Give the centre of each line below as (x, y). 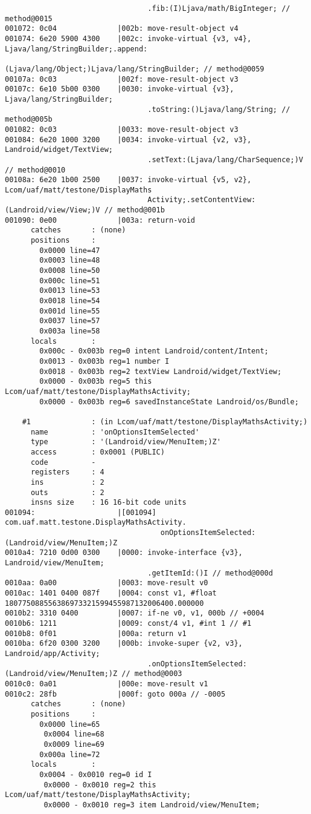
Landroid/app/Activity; (53, 654)
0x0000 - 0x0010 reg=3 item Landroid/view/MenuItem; (152, 805)
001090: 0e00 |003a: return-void (100, 220)
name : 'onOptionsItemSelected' (115, 432)
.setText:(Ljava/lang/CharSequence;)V (225, 159)
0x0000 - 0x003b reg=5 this (96, 382)
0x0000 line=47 (70, 250)
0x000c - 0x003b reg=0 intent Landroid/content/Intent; (154, 351)
